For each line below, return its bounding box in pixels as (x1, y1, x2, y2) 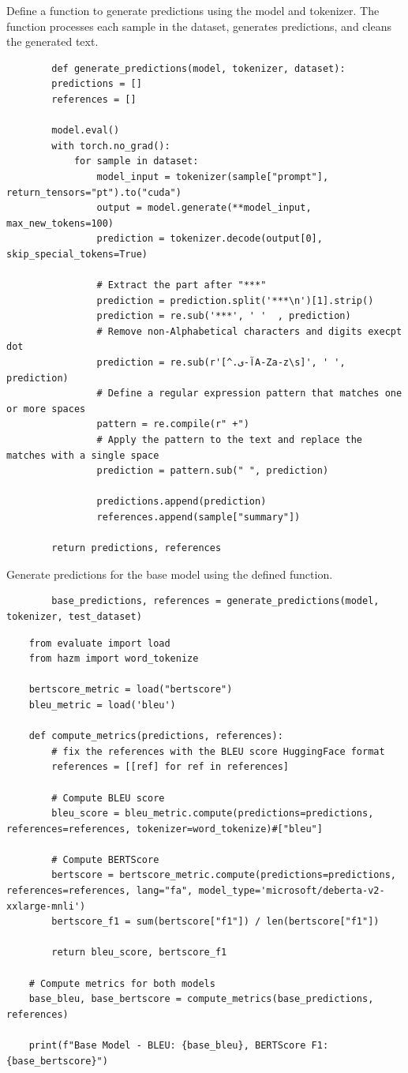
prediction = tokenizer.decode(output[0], (96, 233, 323, 245)
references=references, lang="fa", (6, 885, 193, 897)
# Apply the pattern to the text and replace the (96, 434, 363, 446)
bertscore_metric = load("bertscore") (28, 684, 233, 696)
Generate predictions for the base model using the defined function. (6, 565, 333, 582)
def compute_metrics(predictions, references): (28, 730, 283, 742)
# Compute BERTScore (51, 854, 159, 865)
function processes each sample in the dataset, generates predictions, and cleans (6, 17, 391, 34)
